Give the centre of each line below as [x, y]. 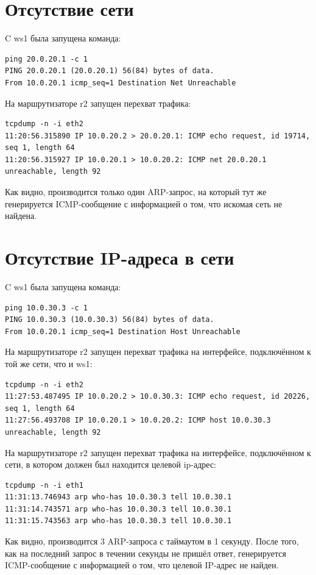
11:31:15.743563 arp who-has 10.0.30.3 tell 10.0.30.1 [118, 521]
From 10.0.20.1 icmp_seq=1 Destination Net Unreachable [121, 83]
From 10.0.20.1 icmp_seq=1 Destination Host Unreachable [123, 331]
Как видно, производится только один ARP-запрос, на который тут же [136, 192]
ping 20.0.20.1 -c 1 [47, 59]
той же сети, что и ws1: [49, 363]
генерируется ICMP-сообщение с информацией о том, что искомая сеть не [144, 203]
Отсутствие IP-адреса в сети [120, 258]
